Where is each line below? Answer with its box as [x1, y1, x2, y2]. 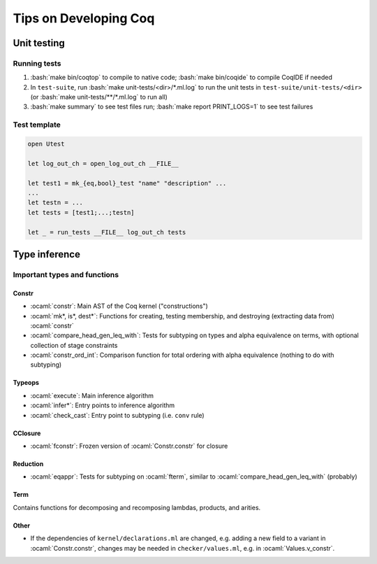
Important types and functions [13, 269, 119, 279]
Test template [13, 120, 61, 129]
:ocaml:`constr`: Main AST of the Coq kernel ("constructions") [30, 302, 209, 311]
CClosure [13, 429, 41, 437]
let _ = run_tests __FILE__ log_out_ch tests [27, 228, 186, 236]
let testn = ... [27, 199, 84, 206]
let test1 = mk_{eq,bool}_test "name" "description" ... [27, 179, 227, 187]
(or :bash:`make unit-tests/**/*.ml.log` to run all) [30, 93, 168, 101]
